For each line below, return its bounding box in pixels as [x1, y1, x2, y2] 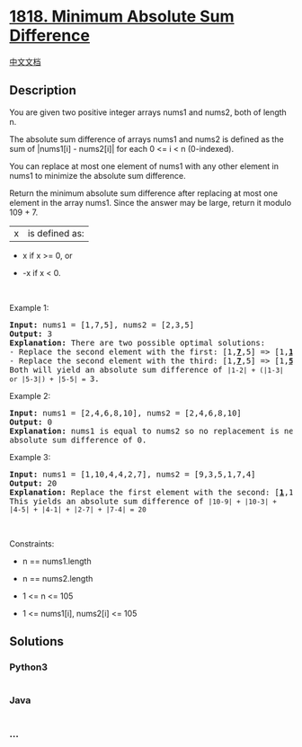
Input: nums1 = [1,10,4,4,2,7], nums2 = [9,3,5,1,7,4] [9, 469, 256, 479]
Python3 [9, 661, 48, 673]
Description [9, 83, 76, 98]
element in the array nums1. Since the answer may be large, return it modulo [9, 197, 292, 208]
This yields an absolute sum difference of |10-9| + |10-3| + [9, 496, 277, 506]
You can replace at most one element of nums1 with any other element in [9, 160, 279, 172]
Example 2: [9, 390, 51, 401]
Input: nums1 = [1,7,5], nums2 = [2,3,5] [9, 319, 195, 330]
